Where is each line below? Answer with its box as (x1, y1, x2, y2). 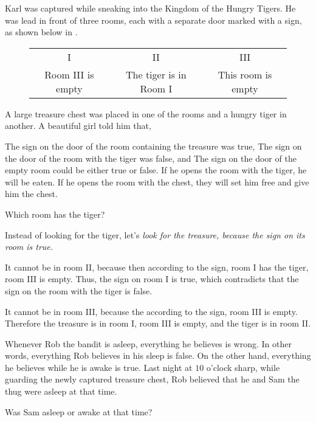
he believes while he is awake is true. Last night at (5, 361, 193, 373)
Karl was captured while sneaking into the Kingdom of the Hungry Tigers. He (5, 2, 296, 14)
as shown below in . (5, 26, 78, 38)
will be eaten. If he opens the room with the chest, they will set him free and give (5, 175, 309, 188)
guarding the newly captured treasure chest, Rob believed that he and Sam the (5, 373, 300, 386)
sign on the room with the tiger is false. (5, 284, 153, 297)
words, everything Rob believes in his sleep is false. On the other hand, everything (5, 349, 311, 362)
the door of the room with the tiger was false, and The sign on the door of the (5, 151, 297, 164)
